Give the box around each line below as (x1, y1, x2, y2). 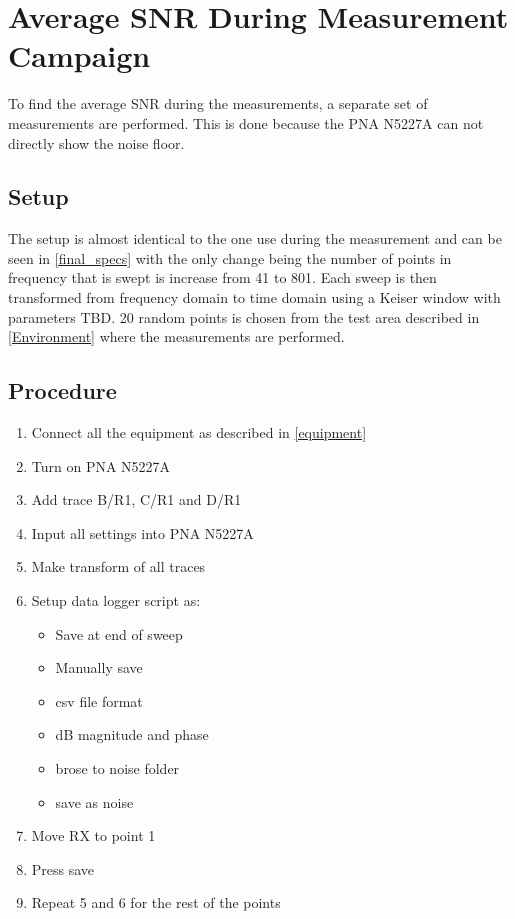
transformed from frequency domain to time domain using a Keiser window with (8, 287, 501, 308)
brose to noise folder (55, 758, 180, 778)
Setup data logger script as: (31, 590, 201, 611)
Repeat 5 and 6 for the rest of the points (31, 892, 281, 913)
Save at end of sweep (55, 623, 183, 644)
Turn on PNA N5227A (31, 455, 171, 476)
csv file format (55, 690, 143, 711)
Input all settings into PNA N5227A (31, 522, 254, 543)
